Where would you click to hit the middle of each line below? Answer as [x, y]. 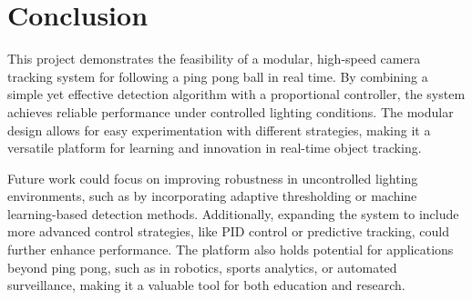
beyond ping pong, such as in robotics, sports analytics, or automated [202, 267]
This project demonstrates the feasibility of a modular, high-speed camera [214, 59]
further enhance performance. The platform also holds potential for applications [231, 250]
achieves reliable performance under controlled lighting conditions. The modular [231, 111]
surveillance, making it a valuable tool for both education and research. [206, 285]
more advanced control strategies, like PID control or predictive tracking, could [228, 231]
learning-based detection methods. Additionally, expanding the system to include [233, 213]
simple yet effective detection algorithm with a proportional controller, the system [236, 94]
